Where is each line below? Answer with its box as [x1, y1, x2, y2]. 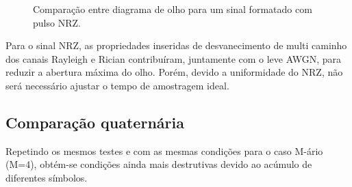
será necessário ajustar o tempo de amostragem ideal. [5, 78, 229, 92]
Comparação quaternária [5, 111, 184, 132]
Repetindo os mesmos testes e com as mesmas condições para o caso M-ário [5, 143, 323, 158]
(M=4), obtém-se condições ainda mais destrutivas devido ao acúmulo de [5, 157, 312, 171]
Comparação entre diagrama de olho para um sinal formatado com [33, 2, 312, 16]
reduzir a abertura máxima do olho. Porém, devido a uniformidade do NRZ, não [5, 65, 343, 79]
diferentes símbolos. [5, 170, 88, 184]
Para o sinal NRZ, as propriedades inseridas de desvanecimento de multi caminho [5, 38, 347, 53]
